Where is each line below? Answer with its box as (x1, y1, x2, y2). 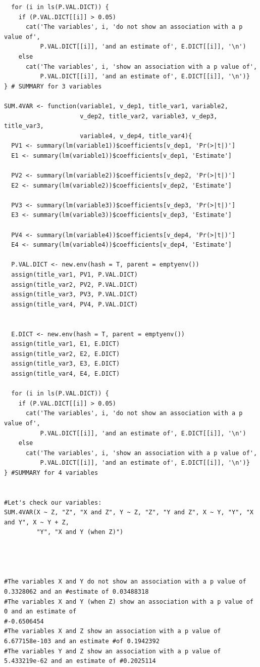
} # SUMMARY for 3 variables (4, 82, 102, 90)
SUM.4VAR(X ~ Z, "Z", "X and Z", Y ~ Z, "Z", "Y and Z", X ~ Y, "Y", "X (4, 509, 253, 516)
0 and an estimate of (4, 608, 77, 615)
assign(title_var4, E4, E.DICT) (11, 370, 120, 377)
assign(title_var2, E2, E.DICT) (11, 350, 120, 358)
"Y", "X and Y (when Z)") (36, 528, 124, 536)
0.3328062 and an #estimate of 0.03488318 (4, 588, 149, 596)
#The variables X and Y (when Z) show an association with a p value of (4, 598, 253, 605)
